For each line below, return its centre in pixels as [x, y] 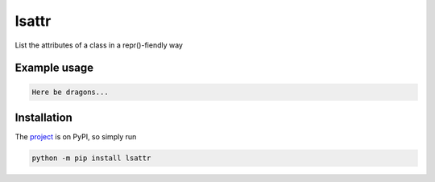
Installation [43, 117]
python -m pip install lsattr [91, 158]
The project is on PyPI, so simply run [76, 137]
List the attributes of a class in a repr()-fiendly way [99, 45]
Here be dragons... [70, 92]
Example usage [54, 68]
